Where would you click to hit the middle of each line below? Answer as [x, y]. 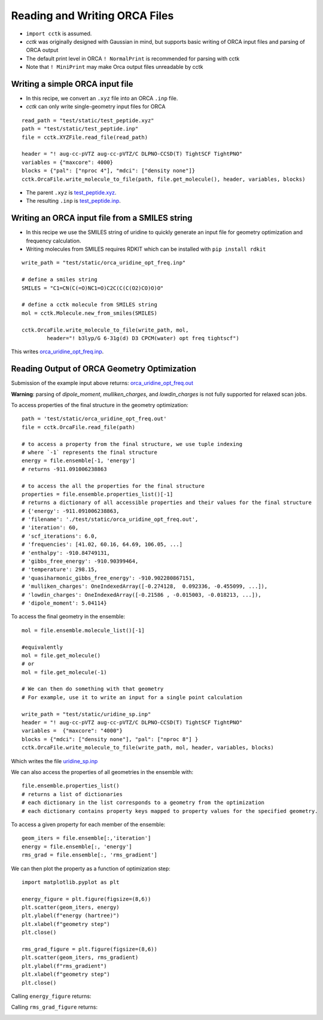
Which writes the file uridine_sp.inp [54, 761]
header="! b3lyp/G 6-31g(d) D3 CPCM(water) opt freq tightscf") [143, 338]
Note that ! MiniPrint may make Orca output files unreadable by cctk [115, 67]
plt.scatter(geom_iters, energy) [71, 907]
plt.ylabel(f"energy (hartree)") [71, 916]
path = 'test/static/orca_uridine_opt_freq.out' [94, 419]
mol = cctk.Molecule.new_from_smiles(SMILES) [90, 313]
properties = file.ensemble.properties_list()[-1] [97, 494]
